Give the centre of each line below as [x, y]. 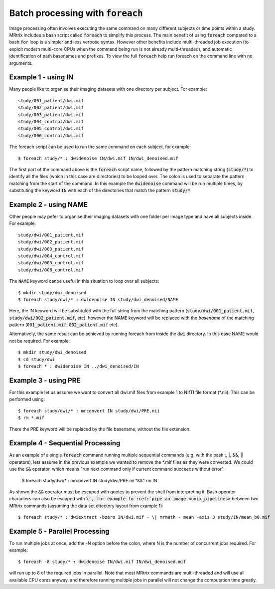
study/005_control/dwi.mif [51, 129]
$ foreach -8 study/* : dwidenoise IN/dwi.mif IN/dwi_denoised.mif [102, 562]
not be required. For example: [40, 341]
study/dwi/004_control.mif [51, 256]
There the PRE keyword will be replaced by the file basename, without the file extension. [100, 429]
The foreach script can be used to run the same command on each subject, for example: [100, 147]
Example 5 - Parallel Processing [59, 531]
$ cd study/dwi [37, 359]
